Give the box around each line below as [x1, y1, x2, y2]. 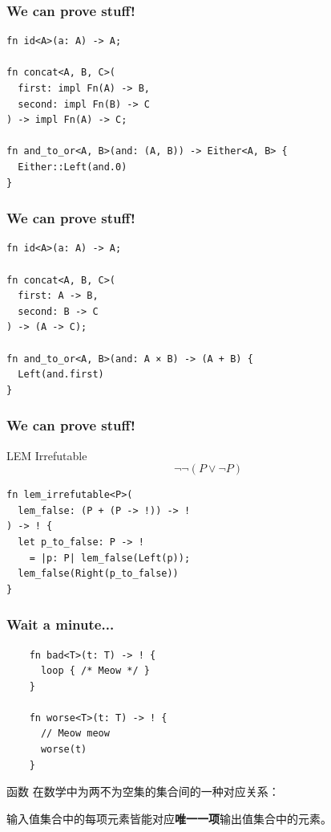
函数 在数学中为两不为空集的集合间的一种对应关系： [6, 783, 280, 800]
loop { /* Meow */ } [40, 665, 150, 677]
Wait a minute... [6, 614, 115, 634]
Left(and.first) [18, 369, 104, 381]
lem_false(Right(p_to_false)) [18, 568, 179, 580]
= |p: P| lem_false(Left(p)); [29, 552, 191, 564]
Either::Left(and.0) [18, 161, 127, 173]
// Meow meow [40, 728, 110, 740]
